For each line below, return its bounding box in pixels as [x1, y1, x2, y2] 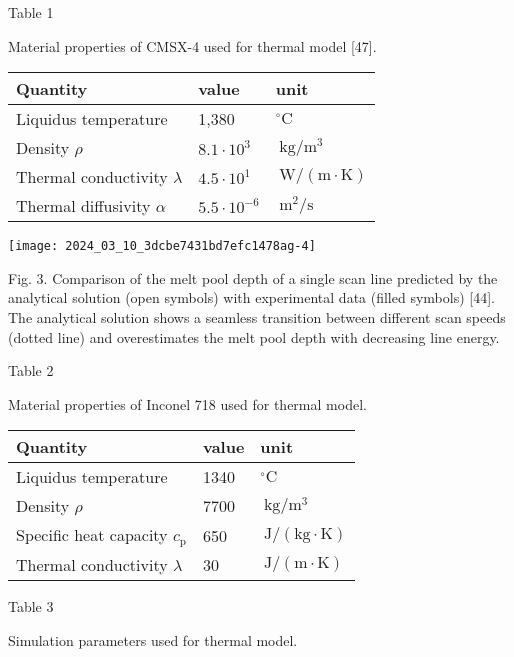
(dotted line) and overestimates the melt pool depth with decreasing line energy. [8, 326, 500, 347]
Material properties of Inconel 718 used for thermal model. [8, 393, 367, 414]
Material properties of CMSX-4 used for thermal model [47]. [8, 35, 377, 56]
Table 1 [8, 2, 54, 22]
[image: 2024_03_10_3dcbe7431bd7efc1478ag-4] [8, 239, 316, 254]
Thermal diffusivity [16, 194, 151, 218]
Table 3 [8, 596, 54, 617]
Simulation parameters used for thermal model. [8, 629, 298, 650]
